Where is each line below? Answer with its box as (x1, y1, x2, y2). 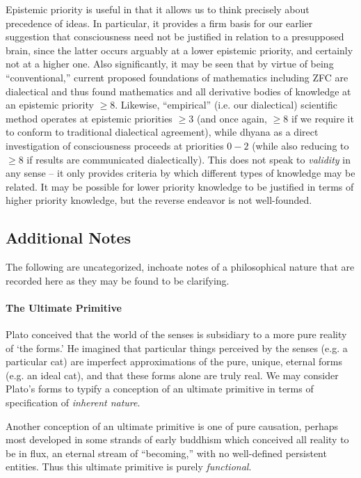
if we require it (291, 111, 354, 125)
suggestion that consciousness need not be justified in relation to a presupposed (6, 29, 344, 44)
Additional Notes (6, 227, 131, 248)
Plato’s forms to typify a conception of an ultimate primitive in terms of (6, 381, 314, 396)
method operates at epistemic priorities (6, 111, 173, 125)
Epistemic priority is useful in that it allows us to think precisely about (6, 2, 310, 16)
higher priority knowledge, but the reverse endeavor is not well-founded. (6, 193, 312, 207)
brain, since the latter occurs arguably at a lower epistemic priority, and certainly (6, 42, 353, 57)
